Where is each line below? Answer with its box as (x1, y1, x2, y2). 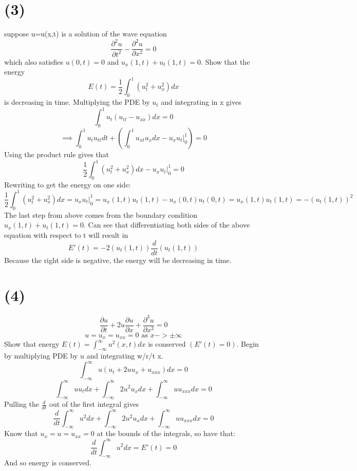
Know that (4, 428, 38, 439)
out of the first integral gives (49, 399, 139, 409)
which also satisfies (4, 56, 64, 67)
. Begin (236, 338, 259, 349)
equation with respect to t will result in (4, 229, 128, 240)
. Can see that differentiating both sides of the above (84, 219, 250, 230)
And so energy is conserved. (4, 457, 91, 468)
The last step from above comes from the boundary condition (4, 209, 198, 220)
